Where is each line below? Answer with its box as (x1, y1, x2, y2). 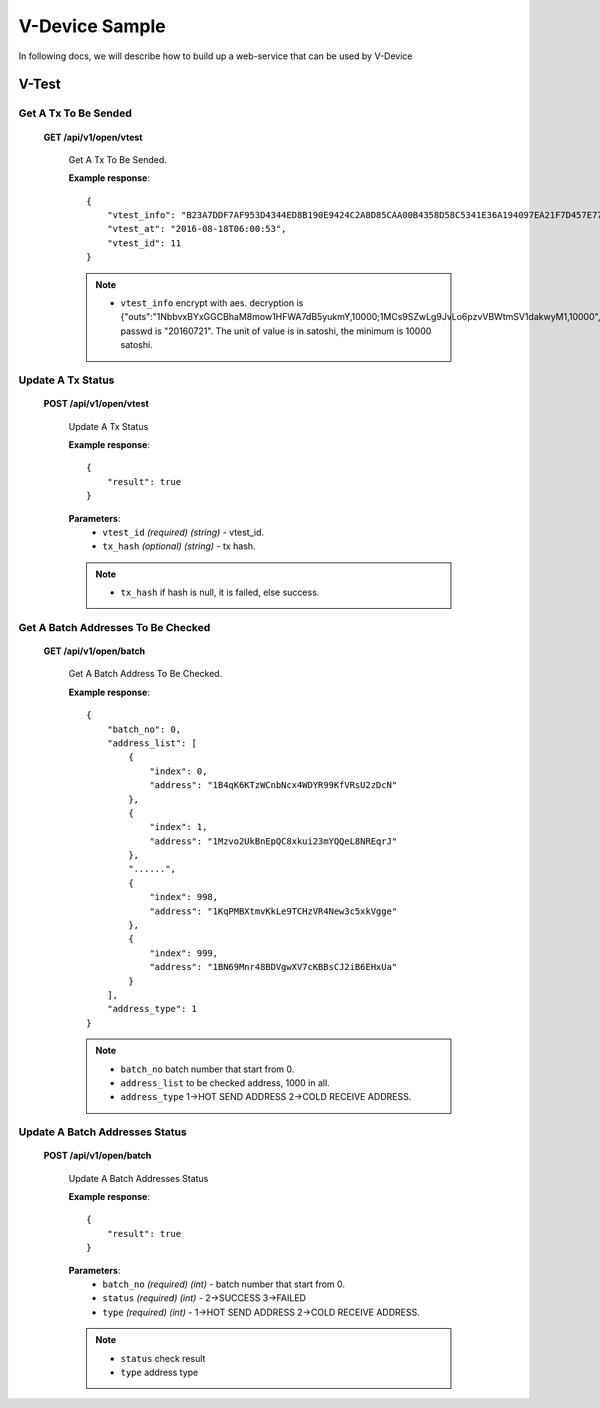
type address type (120, 1366, 199, 1378)
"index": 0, (149, 765, 208, 777)
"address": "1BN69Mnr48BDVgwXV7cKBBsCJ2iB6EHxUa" (149, 961, 398, 973)
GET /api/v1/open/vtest (43, 131, 143, 143)
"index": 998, (149, 891, 219, 903)
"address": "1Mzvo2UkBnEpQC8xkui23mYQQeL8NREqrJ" (149, 835, 398, 847)
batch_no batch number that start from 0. (120, 1063, 295, 1075)
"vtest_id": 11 (106, 237, 182, 249)
